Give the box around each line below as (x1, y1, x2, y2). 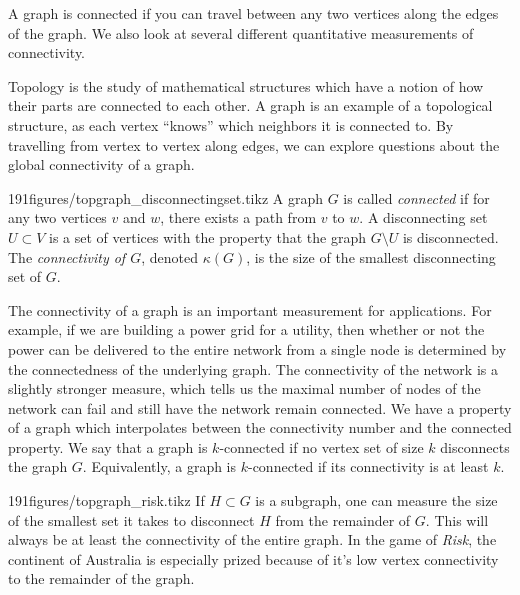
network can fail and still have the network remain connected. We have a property (8, 397, 512, 418)
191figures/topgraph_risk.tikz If (8, 490, 205, 511)
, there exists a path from (160, 207, 317, 228)
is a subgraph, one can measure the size (255, 490, 498, 511)
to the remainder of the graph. (8, 568, 195, 589)
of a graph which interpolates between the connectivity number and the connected (8, 417, 512, 438)
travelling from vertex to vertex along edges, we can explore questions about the (8, 134, 500, 155)
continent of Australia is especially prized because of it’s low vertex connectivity (8, 548, 499, 569)
